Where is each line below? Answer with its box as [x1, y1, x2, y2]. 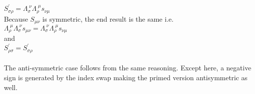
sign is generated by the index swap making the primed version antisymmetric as [4, 72, 248, 82]
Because [4, 13, 28, 24]
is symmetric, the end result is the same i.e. [42, 13, 174, 24]
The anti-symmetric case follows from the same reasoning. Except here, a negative [4, 63, 252, 73]
